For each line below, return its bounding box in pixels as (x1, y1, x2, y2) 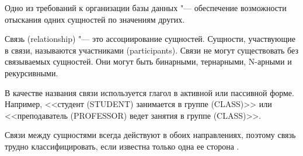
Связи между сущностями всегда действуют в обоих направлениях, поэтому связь (5, 129, 296, 141)
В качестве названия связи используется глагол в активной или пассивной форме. (5, 86, 294, 98)
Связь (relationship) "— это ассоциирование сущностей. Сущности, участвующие (5, 33, 296, 45)
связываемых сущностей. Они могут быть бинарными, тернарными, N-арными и (5, 55, 292, 68)
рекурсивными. (5, 66, 58, 79)
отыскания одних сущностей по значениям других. (5, 13, 185, 25)
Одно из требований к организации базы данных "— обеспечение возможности (5, 2, 287, 13)
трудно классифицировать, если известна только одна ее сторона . (5, 140, 239, 152)
